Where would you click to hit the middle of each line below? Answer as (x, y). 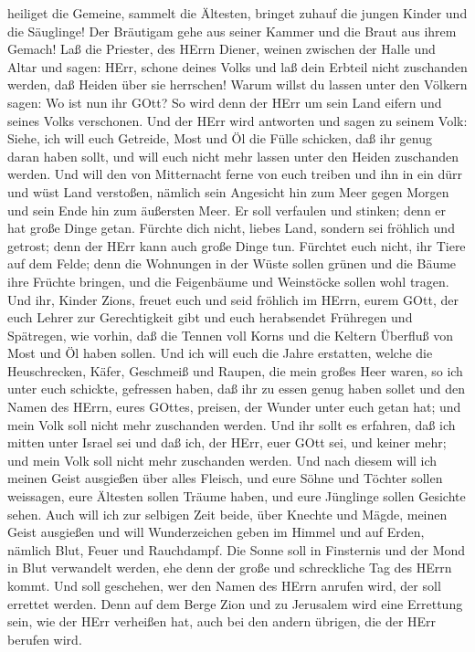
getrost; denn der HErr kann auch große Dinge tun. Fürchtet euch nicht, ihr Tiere (237, 245)
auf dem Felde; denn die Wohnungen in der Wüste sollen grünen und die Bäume (232, 263)
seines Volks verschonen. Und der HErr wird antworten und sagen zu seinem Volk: (237, 120)
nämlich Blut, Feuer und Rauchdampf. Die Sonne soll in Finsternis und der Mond (237, 549)
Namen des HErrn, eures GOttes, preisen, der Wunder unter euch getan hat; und (234, 407)
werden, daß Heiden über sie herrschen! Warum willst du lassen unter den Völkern (237, 84)
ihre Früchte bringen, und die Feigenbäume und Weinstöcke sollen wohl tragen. (228, 281)
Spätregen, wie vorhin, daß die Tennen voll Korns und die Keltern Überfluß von (230, 335)
